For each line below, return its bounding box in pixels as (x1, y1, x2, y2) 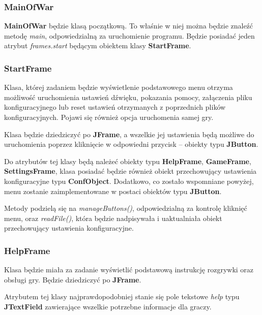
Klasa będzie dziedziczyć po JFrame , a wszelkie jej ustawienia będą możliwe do (4, 129, 254, 139)
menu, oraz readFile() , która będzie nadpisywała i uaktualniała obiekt (4, 212, 222, 223)
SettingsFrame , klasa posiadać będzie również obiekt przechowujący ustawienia (4, 166, 257, 176)
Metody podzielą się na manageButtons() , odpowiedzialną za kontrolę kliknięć (4, 203, 247, 213)
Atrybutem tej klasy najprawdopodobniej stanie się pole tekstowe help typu (4, 291, 240, 302)
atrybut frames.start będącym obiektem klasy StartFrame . (4, 40, 191, 51)
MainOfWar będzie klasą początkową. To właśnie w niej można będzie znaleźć (4, 20, 253, 31)
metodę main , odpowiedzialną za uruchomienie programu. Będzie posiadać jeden (4, 30, 255, 41)
